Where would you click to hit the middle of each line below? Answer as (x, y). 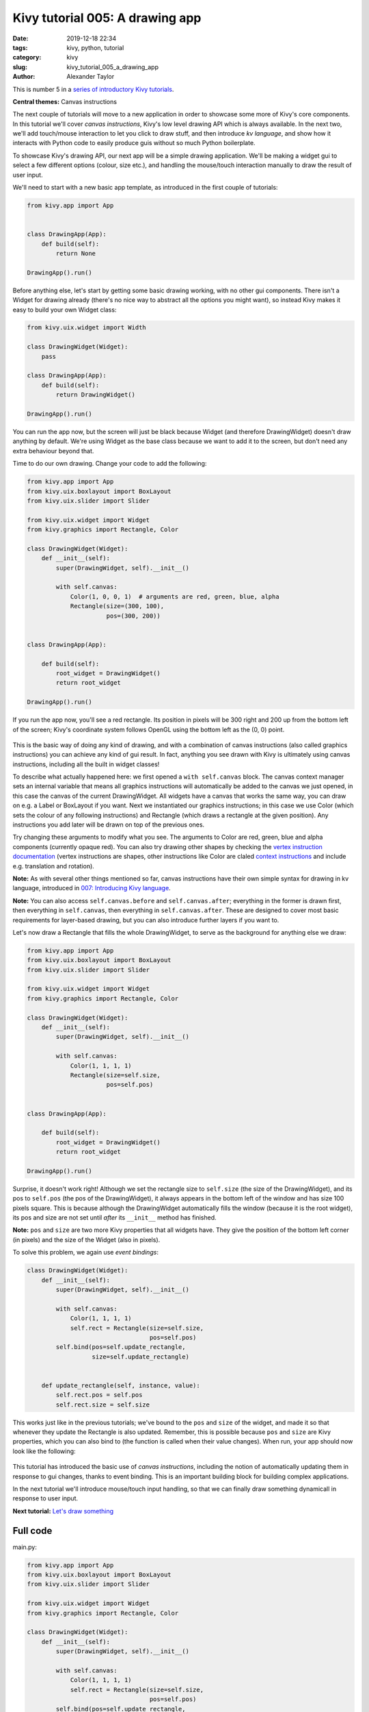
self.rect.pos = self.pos (99, 1395)
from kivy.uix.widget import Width (86, 328)
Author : (24, 77)
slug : (20, 67)
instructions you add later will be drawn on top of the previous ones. (109, 824)
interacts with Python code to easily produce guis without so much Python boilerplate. (134, 143)
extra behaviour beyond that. (53, 451)
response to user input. (45, 1498)
